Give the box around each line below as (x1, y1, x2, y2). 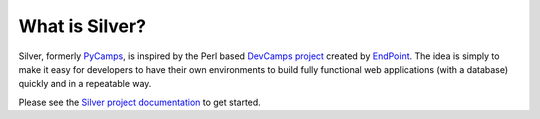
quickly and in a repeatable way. (18, 78, 152, 90)
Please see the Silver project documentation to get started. (18, 96, 262, 108)
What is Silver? (18, 15, 147, 37)
